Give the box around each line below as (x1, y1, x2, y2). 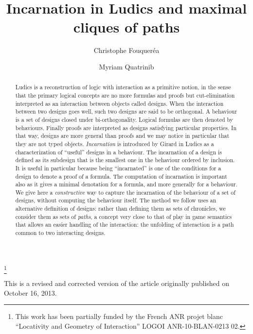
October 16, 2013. (4, 287, 57, 298)
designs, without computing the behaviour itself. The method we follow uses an (15, 196, 217, 204)
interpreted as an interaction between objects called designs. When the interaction (15, 99, 224, 107)
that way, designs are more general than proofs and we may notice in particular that (15, 132, 230, 140)
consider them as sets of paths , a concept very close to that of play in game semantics (15, 212, 232, 220)
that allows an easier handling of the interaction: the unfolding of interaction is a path (15, 220, 234, 229)
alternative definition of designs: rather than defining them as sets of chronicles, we (15, 204, 226, 213)
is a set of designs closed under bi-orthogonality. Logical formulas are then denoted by (15, 115, 234, 123)
